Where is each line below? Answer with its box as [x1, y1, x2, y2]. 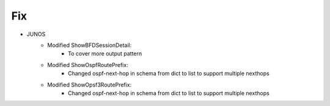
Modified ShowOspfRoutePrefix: [47, 61, 128, 68]
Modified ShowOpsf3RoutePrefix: [47, 81, 132, 88]
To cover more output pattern [68, 50, 142, 57]
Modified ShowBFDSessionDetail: [47, 41, 132, 49]
